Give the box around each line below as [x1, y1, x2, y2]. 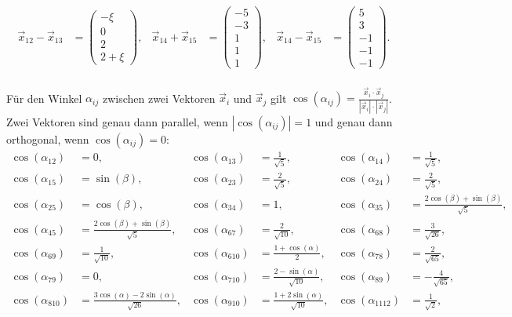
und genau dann [314, 113, 393, 129]
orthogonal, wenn [6, 130, 89, 147]
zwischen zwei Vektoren [102, 89, 216, 106]
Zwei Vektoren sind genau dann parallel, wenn [6, 113, 228, 129]
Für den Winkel [6, 89, 82, 106]
